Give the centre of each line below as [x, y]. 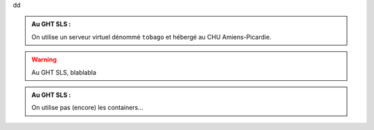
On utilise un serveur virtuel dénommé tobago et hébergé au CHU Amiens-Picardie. [151, 37]
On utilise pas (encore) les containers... [87, 108]
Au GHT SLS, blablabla [64, 72]
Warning [44, 59]
